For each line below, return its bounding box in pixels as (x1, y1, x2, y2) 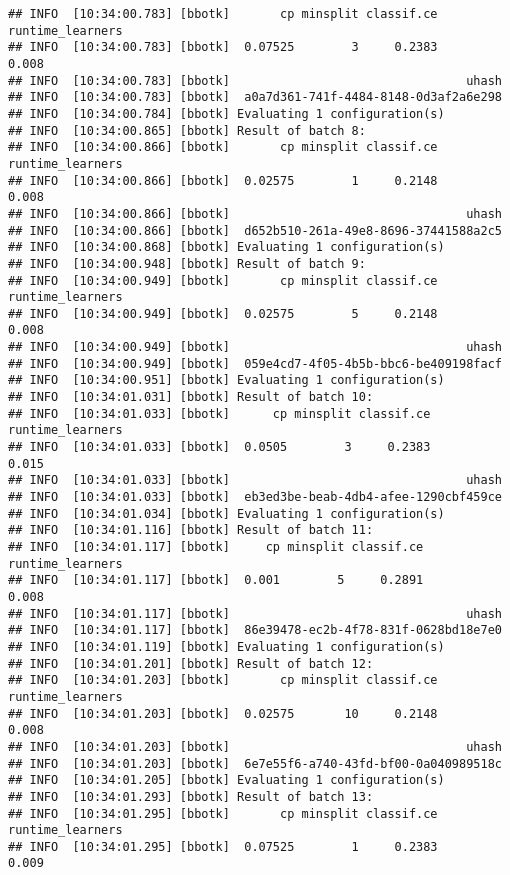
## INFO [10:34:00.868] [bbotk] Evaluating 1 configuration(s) (8, 240, 445, 255)
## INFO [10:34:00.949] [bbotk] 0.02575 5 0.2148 (8, 306, 438, 321)
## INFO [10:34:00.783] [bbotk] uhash (8, 73, 502, 88)
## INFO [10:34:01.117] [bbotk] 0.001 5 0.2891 (8, 573, 424, 588)
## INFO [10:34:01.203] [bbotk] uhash (8, 739, 502, 754)
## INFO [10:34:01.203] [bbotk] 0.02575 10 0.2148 (8, 706, 438, 721)
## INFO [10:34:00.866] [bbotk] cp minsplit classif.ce (8, 140, 438, 155)
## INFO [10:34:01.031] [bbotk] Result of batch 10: (8, 390, 374, 405)
